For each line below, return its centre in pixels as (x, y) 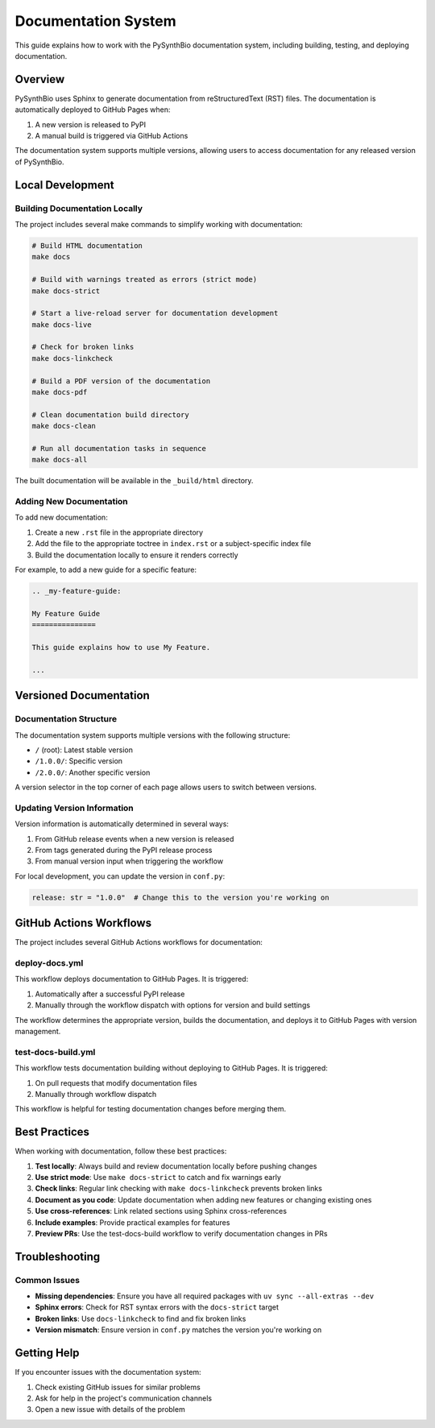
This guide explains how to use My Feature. (121, 647)
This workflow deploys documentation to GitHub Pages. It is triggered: (132, 979)
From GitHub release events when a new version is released (135, 838)
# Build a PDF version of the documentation (121, 381)
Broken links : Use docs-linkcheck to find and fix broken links (141, 1318)
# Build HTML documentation (87, 245)
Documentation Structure (66, 719)
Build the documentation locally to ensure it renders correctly (137, 555)
